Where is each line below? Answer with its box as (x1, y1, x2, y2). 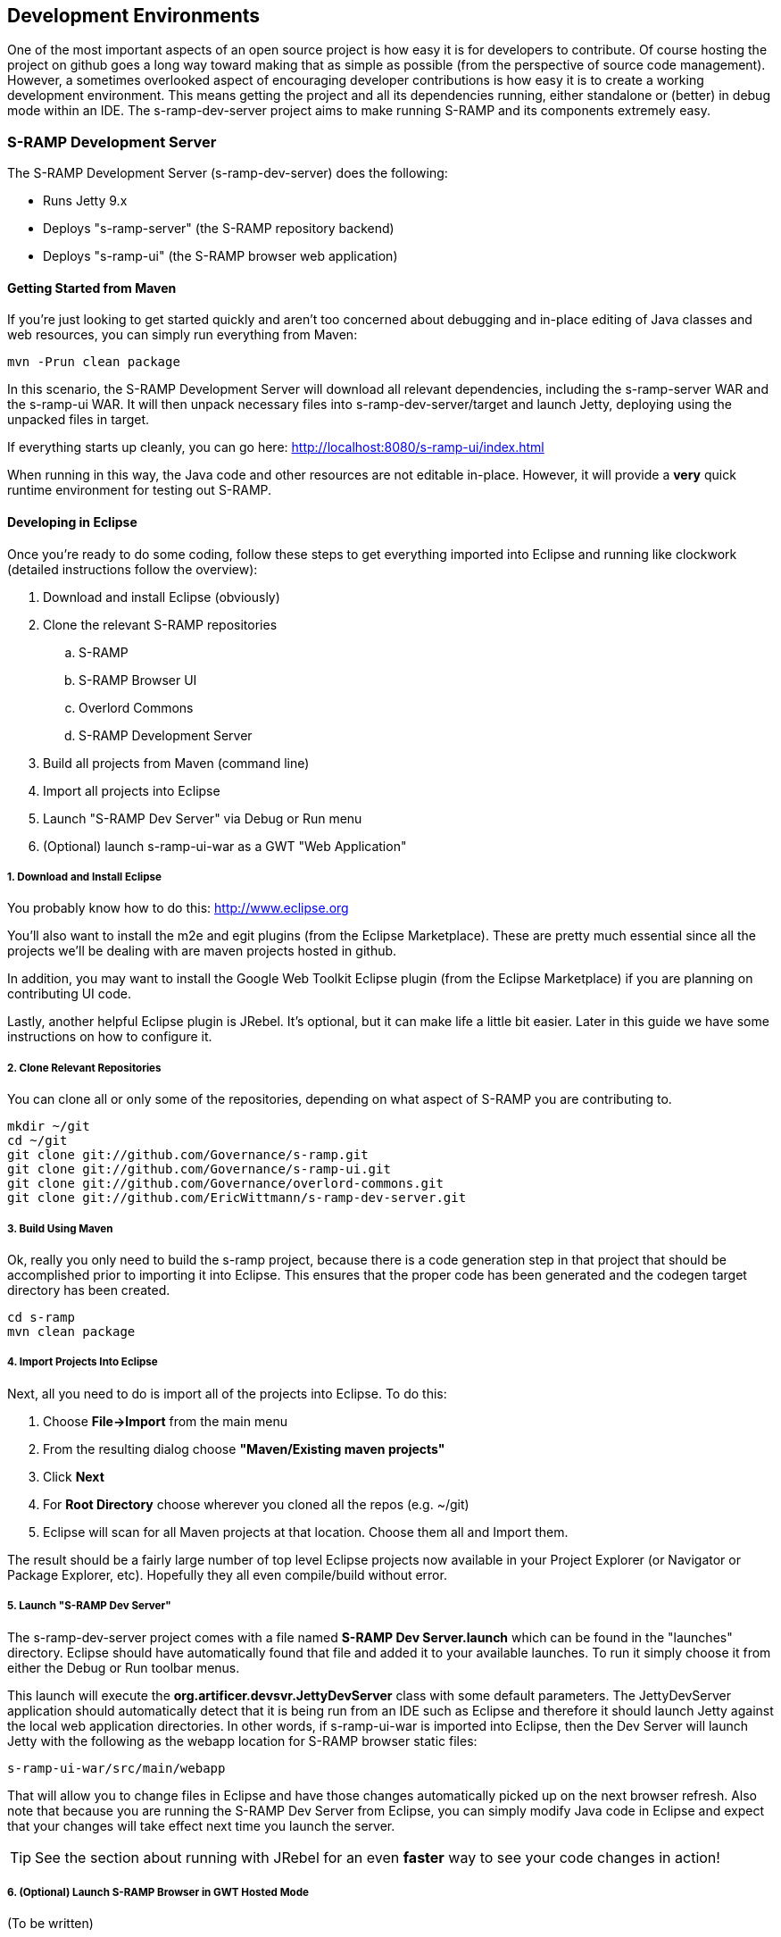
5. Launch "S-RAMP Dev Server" (7, 1599, 171, 1613)
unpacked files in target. (7, 412, 150, 428)
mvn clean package (7, 1323, 136, 1339)
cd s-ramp (7, 1309, 75, 1324)
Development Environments (7, 4, 261, 27)
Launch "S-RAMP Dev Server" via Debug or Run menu (43, 810, 362, 826)
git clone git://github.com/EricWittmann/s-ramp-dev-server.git (7, 1190, 467, 1206)
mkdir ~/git (7, 1119, 90, 1134)
